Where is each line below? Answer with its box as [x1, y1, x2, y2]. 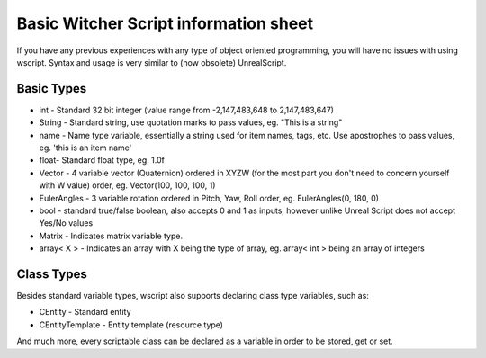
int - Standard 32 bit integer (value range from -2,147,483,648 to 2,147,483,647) [39, 104, 335, 115]
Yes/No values [39, 218, 94, 228]
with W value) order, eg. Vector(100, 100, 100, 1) [39, 180, 216, 191]
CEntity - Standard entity [39, 307, 131, 318]
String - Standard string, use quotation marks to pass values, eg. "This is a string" [39, 117, 343, 128]
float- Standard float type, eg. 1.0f [39, 155, 166, 166]
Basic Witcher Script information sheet [16, 13, 314, 33]
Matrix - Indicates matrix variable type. [39, 230, 184, 241]
